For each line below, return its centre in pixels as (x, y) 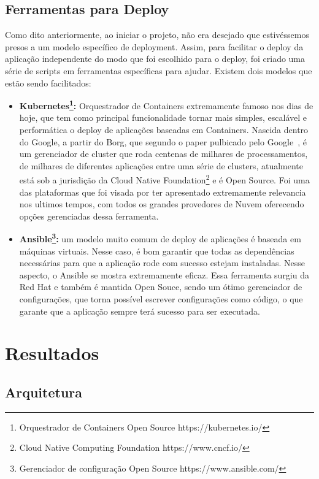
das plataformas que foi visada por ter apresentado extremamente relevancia (163, 192)
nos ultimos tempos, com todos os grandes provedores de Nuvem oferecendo (162, 204)
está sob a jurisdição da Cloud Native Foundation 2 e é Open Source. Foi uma (164, 179)
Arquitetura (44, 392)
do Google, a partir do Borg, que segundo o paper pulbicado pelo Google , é (163, 141)
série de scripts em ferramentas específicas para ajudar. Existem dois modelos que (159, 70)
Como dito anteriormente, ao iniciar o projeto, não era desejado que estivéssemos (157, 35)
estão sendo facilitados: (48, 82)
